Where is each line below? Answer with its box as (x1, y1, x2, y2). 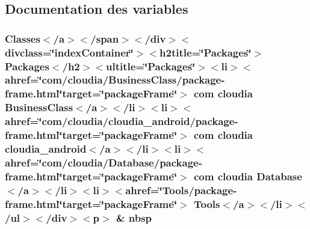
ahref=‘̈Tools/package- (125, 182, 237, 197)
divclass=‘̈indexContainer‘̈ (5, 44, 134, 60)
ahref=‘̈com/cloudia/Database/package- (5, 155, 202, 169)
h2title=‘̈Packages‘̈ (160, 44, 252, 60)
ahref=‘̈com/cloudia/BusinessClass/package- (5, 72, 225, 87)
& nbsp (116, 210, 152, 225)
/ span (90, 31, 119, 46)
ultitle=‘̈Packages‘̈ (105, 58, 196, 73)
